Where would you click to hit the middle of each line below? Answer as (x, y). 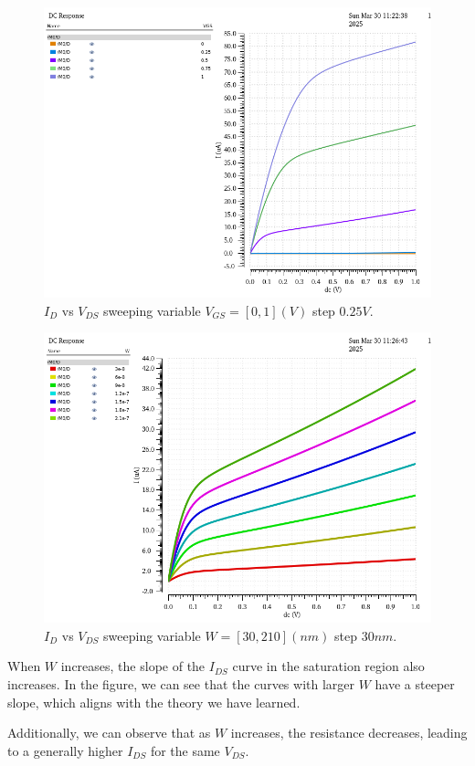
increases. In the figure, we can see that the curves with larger (181, 683)
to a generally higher (65, 750)
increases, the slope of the (133, 666)
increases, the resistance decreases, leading (349, 733)
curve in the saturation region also (328, 666)
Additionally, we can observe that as (109, 733)
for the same (185, 750)
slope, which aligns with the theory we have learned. (154, 702)
